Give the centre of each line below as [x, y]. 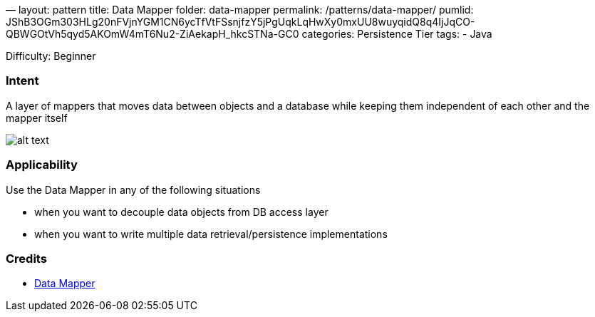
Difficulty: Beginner [51, 56]
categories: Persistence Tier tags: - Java [397, 34]
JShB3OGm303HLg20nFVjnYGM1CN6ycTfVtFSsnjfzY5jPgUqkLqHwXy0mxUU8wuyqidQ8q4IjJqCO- [240, 22]
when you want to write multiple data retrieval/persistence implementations [211, 234]
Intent [22, 81]
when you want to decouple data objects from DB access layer [181, 212]
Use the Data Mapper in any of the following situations [133, 189]
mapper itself [37, 118]
